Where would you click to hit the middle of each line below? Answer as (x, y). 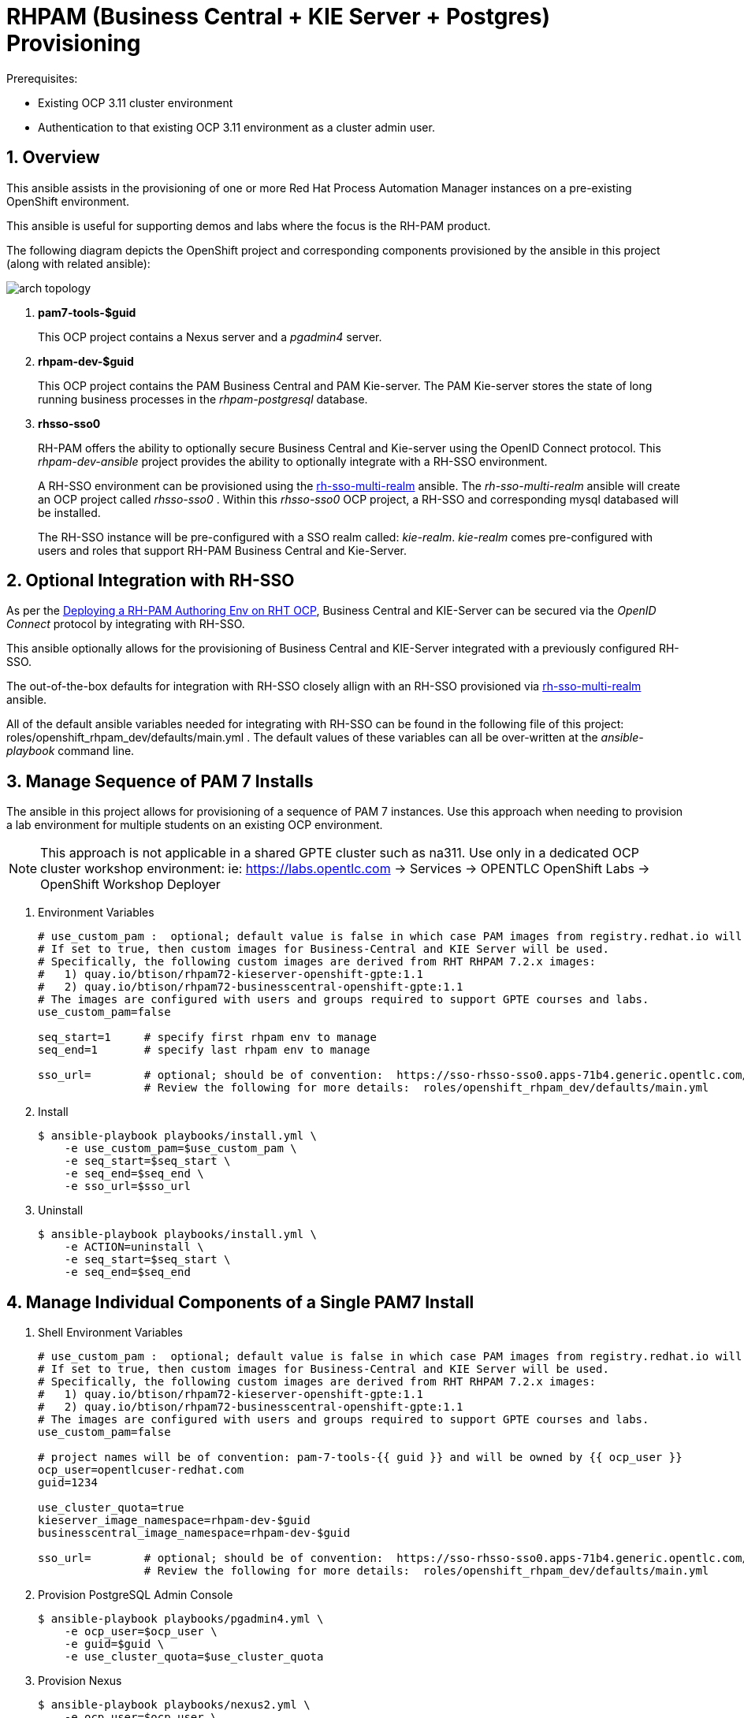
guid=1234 (68, 1483)
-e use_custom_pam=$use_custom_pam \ (180, 1149)
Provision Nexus (80, 1681)
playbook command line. (71, 751)
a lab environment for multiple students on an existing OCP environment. (195, 825)
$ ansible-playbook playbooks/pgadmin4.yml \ (181, 1619)
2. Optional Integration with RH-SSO (151, 581)
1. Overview (53, 158)
